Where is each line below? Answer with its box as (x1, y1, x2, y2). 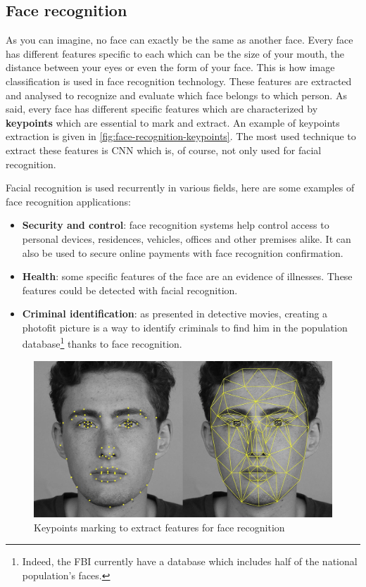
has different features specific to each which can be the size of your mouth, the (6, 46, 345, 61)
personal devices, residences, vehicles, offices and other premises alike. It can (22, 231, 351, 246)
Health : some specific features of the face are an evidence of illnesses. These (22, 269, 353, 284)
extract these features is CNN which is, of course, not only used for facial (6, 142, 322, 157)
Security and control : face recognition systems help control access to (22, 217, 329, 232)
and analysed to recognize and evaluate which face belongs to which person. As (6, 87, 347, 102)
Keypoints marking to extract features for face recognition (34, 519, 285, 534)
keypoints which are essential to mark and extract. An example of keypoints (6, 115, 340, 130)
